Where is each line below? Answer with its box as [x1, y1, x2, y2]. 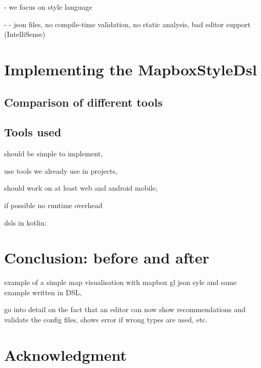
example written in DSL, [4, 287, 82, 297]
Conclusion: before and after [4, 247, 210, 268]
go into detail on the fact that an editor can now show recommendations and [4, 304, 246, 315]
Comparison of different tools [4, 94, 163, 110]
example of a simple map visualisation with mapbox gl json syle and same [4, 277, 237, 288]
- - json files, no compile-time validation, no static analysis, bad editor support [4, 18, 251, 29]
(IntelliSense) [4, 29, 46, 39]
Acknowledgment [4, 344, 127, 365]
